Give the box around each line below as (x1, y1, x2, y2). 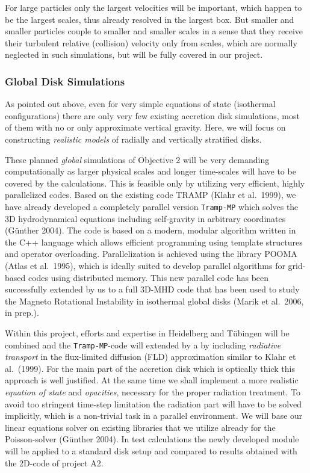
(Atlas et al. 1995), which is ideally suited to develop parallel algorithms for (5, 259, 285, 271)
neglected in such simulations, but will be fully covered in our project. (5, 48, 263, 61)
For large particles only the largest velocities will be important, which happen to (5, 1, 302, 13)
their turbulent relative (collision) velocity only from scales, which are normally (5, 36, 297, 49)
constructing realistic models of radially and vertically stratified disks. (5, 132, 262, 145)
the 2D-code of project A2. (5, 456, 104, 469)
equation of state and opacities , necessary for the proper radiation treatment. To (5, 385, 301, 398)
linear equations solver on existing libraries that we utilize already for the (5, 421, 276, 433)
